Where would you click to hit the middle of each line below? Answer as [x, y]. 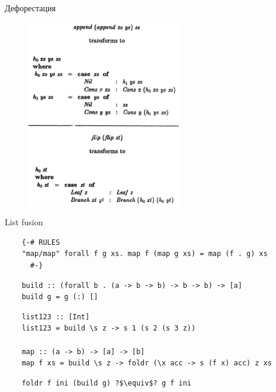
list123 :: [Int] [56, 317]
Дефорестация [30, 8]
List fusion [24, 222]
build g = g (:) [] [60, 297]
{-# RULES [41, 242]
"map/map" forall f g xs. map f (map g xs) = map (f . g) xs [145, 254]
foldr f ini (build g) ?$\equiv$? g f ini [106, 383]
